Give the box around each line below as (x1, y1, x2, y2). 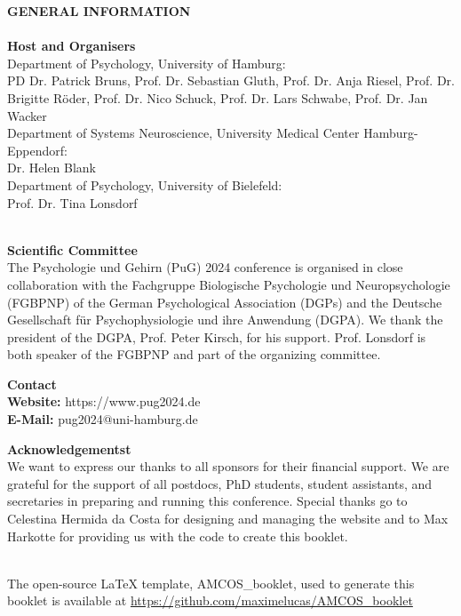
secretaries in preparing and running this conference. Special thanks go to (7, 492, 408, 510)
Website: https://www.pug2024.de (7, 392, 201, 411)
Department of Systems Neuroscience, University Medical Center (7, 124, 360, 142)
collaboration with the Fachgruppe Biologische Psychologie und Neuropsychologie (7, 275, 450, 293)
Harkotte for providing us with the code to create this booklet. (7, 526, 348, 545)
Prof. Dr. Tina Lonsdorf (7, 193, 138, 212)
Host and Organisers (7, 36, 136, 55)
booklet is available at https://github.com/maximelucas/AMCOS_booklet (7, 591, 413, 610)
